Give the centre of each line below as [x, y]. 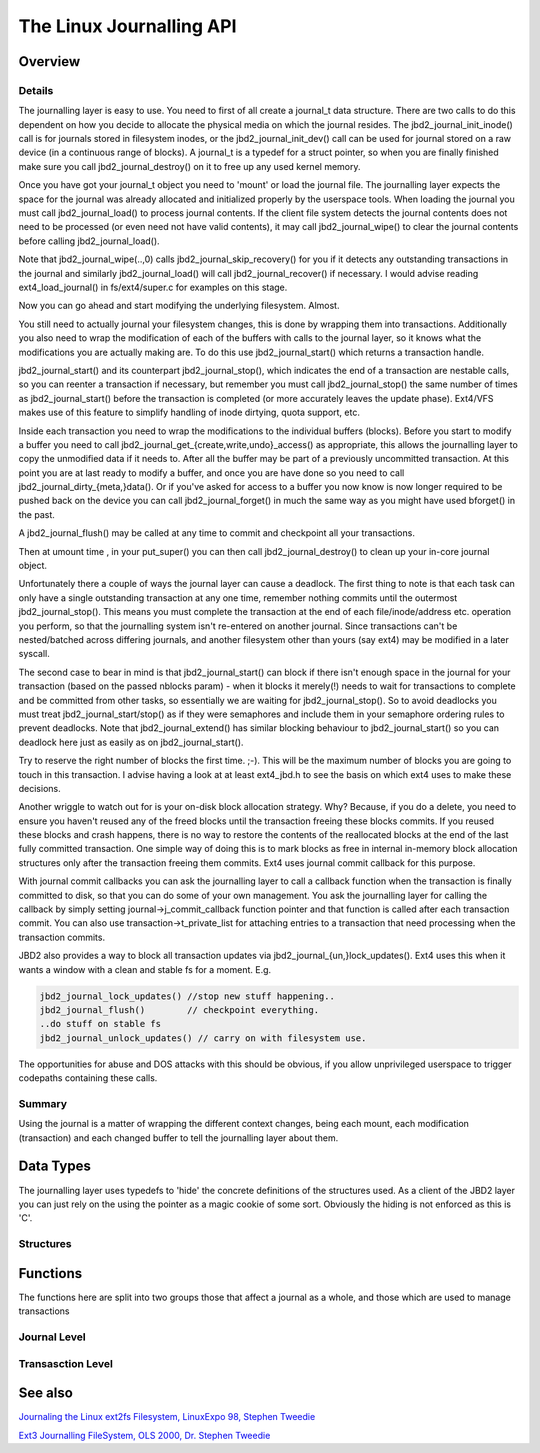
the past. [36, 514]
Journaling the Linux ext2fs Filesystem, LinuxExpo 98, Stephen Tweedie [167, 1417]
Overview [49, 61]
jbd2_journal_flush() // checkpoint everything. [179, 1009]
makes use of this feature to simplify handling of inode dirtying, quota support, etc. [189, 412]
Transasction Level [66, 1363]
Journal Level [52, 1337]
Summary [43, 1103]
